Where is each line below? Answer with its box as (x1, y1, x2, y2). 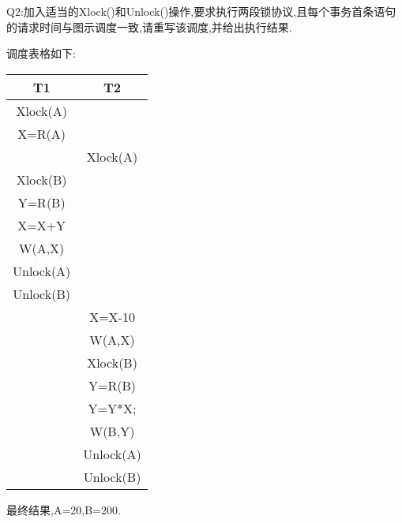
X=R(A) (17, 124, 66, 143)
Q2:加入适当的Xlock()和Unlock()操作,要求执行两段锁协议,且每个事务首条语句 (6, 3, 396, 19)
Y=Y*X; (88, 398, 137, 417)
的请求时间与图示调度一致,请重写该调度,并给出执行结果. (6, 18, 292, 35)
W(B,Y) (89, 421, 135, 440)
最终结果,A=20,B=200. (6, 501, 121, 517)
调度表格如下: (6, 45, 76, 62)
